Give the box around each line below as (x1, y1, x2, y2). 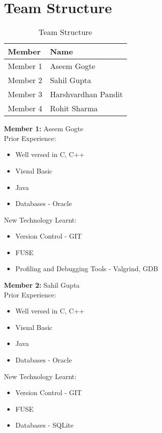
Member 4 (8, 103, 42, 114)
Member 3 (8, 88, 42, 100)
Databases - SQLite (15, 420, 73, 430)
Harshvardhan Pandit (50, 88, 123, 100)
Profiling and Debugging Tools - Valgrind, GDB (15, 263, 158, 274)
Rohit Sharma (50, 103, 98, 114)
